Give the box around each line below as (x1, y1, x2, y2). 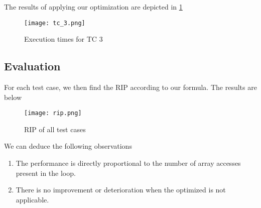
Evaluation (4, 58, 61, 74)
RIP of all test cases (24, 124, 86, 134)
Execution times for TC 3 (24, 34, 103, 44)
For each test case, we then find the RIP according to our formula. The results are (4, 82, 257, 92)
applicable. (16, 194, 49, 204)
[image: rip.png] (24, 110, 82, 117)
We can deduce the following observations (4, 141, 132, 151)
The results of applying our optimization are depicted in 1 (4, 2, 183, 12)
